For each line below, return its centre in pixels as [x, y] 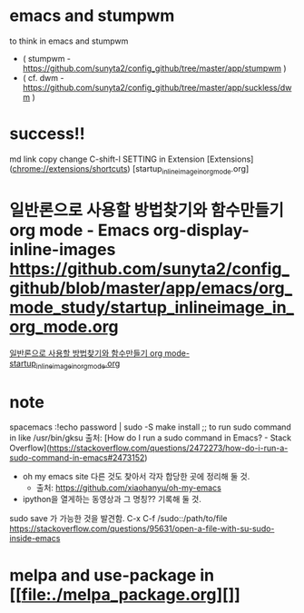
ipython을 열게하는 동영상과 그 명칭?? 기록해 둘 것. [112, 499]
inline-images [63, 249]
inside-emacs [35, 539]
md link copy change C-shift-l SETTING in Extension [107, 159]
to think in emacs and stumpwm [69, 41]
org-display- [201, 230]
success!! [48, 134]
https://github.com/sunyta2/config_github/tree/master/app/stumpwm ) [155, 68]
